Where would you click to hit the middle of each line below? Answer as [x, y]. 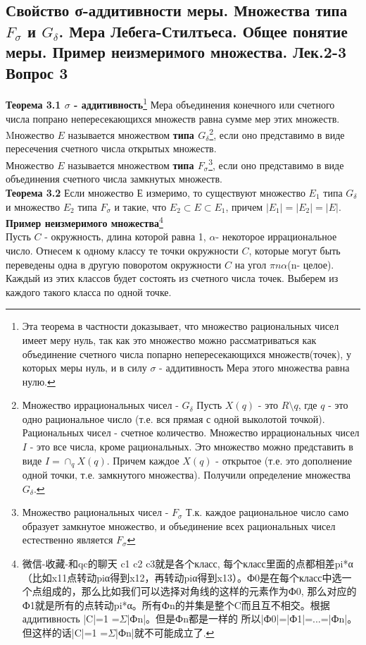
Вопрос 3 [37, 72]
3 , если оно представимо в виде [276, 164]
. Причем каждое [143, 460]
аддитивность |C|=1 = [71, 619]
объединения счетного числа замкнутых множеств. [114, 179]
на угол [251, 264]
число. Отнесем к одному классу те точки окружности [122, 250]
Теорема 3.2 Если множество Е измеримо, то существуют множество [156, 192]
